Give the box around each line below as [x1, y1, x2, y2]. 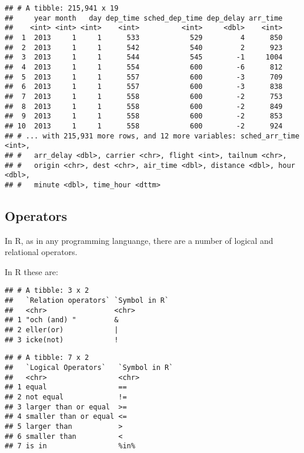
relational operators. [5, 246, 78, 258]
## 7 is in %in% [5, 442, 135, 451]
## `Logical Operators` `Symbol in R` [5, 363, 173, 372]
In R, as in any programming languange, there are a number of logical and [5, 234, 273, 246]
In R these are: [5, 265, 58, 277]
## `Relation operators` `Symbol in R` [5, 296, 169, 305]
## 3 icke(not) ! [5, 335, 119, 344]
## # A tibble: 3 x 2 [5, 286, 89, 295]
